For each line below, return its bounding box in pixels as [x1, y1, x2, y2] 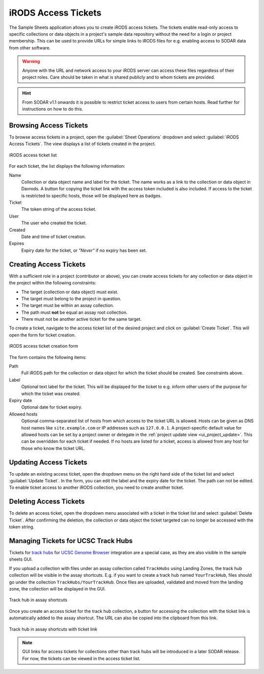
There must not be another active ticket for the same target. [21, 316, 142, 322]
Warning [22, 59, 40, 65]
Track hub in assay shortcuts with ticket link [9, 626, 98, 632]
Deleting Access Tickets [9, 498, 85, 506]
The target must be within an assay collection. [21, 303, 114, 308]
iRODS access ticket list [9, 152, 57, 158]
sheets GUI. [9, 556, 33, 562]
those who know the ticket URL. [21, 445, 86, 451]
